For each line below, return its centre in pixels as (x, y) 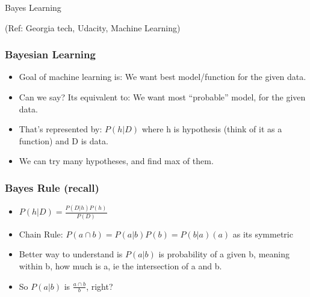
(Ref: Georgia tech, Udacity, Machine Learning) (93, 27)
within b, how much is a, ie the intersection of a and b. (120, 265)
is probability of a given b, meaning (224, 254)
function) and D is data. (64, 140)
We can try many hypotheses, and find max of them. (116, 161)
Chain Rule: (41, 234)
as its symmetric (263, 234)
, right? (100, 286)
